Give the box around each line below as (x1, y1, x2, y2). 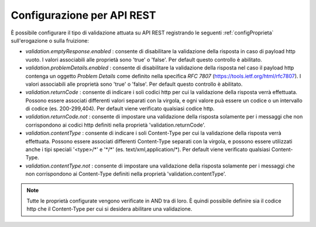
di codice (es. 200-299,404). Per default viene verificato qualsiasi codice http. (25, 105, 215, 112)
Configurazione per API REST (11, 9, 156, 22)
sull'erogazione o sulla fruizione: (11, 37, 90, 44)
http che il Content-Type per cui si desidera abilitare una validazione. (26, 205, 193, 212)
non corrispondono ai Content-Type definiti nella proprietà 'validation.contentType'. (25, 170, 226, 177)
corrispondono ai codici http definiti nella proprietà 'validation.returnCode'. (25, 121, 206, 128)
